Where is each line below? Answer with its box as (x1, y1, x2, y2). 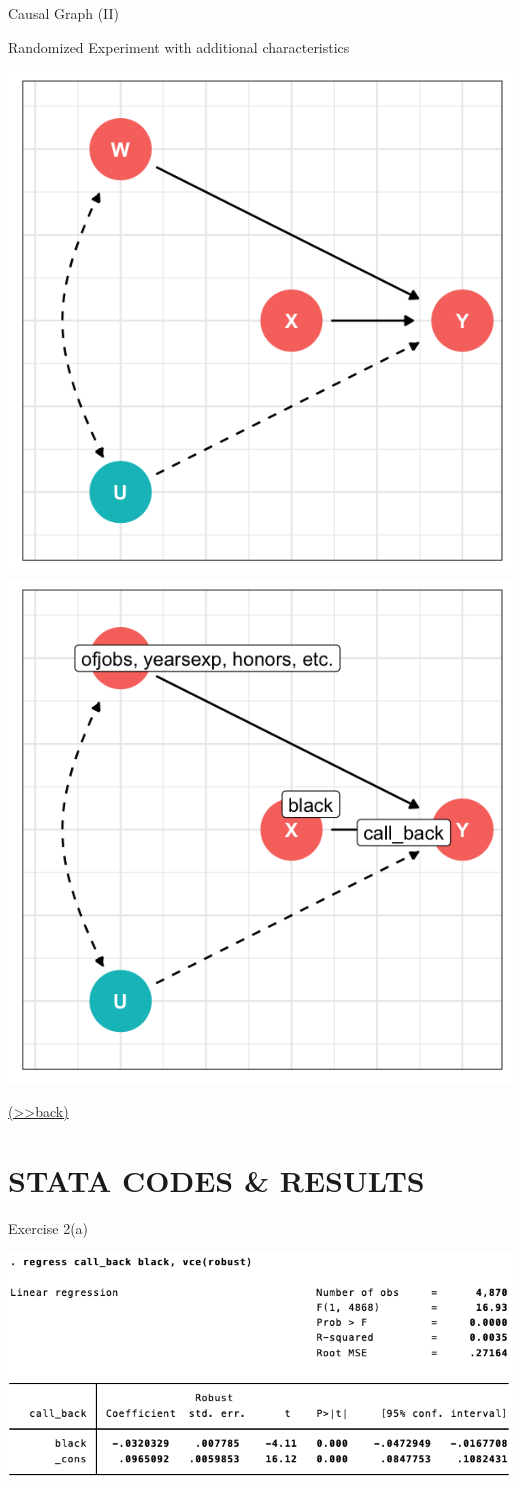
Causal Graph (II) (8, 3, 120, 23)
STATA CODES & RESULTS (8, 1160, 425, 1201)
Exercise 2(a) (8, 1218, 89, 1239)
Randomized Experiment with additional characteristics (8, 36, 350, 57)
